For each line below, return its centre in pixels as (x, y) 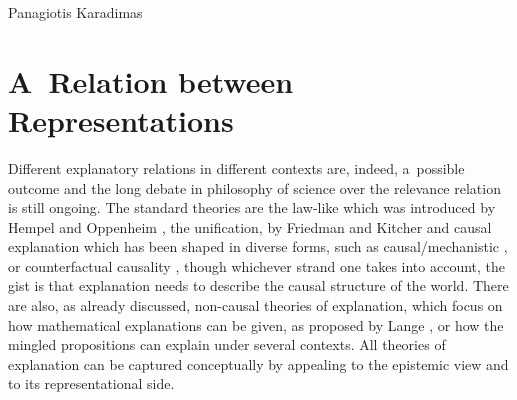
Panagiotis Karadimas (75, 12)
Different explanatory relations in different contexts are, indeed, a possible (236, 167)
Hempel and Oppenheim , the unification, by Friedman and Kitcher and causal (250, 226)
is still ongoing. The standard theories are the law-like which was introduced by (252, 207)
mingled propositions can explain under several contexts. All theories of (227, 344)
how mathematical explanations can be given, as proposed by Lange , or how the (256, 324)
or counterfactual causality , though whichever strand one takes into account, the (257, 265)
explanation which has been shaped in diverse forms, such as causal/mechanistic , (258, 246)
